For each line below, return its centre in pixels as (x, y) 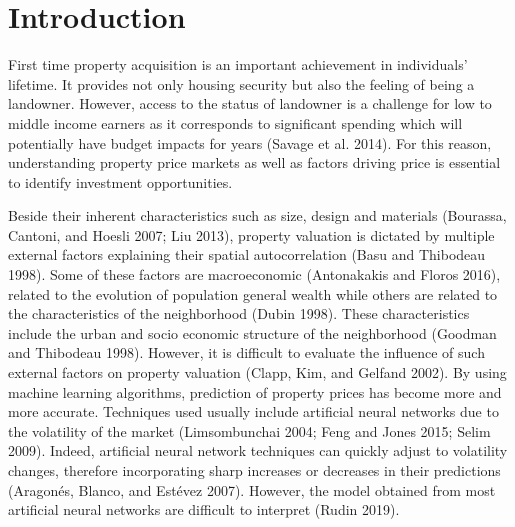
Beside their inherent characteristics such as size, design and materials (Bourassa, (257, 215)
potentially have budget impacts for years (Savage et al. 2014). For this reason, (250, 142)
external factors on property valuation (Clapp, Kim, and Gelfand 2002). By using (257, 372)
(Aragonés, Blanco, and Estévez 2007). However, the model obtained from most (252, 489)
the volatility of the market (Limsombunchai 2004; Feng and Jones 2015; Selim (249, 430)
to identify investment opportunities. (120, 181)
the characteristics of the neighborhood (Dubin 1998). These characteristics (239, 313)
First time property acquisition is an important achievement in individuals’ (238, 64)
